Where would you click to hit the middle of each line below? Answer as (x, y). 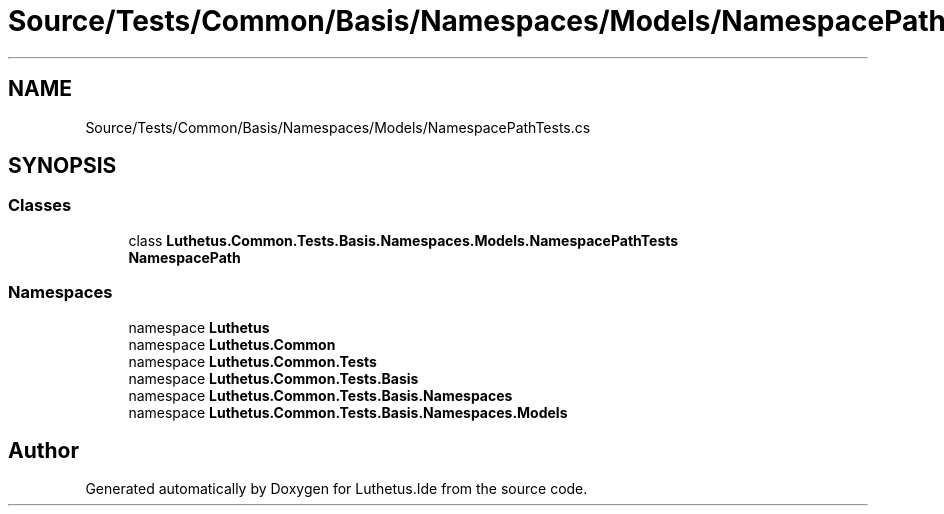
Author (43, 450)
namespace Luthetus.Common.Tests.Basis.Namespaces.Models (348, 412)
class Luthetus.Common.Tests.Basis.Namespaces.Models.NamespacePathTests (403, 240)
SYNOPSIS (62, 166)
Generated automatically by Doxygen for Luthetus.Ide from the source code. (336, 489)
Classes (40, 205)
